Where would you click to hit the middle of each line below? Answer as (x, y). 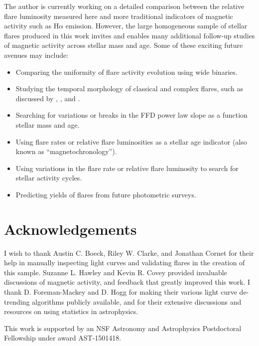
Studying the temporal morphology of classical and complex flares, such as (129, 88)
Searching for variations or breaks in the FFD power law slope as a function (131, 115)
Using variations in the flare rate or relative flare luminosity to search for (127, 168)
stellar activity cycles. (49, 178)
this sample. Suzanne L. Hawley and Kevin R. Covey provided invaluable (116, 272)
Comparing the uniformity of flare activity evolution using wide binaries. (127, 72)
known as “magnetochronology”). (66, 151)
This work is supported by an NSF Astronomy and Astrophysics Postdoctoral (123, 328)
